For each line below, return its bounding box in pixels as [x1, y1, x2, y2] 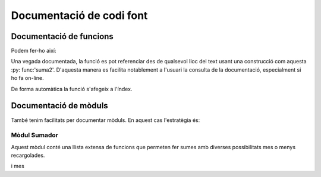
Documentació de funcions [11, 31, 114, 41]
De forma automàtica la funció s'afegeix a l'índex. [11, 85, 133, 92]
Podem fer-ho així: [11, 47, 56, 54]
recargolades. [11, 152, 45, 159]
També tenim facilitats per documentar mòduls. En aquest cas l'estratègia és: [11, 116, 200, 124]
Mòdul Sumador [11, 131, 59, 139]
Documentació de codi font [11, 9, 148, 22]
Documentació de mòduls [11, 101, 108, 111]
